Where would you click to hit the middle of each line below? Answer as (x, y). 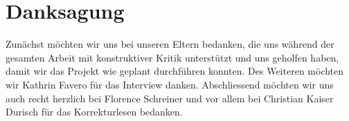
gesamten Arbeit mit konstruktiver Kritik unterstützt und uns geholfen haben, (172, 57)
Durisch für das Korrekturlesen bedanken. (94, 112)
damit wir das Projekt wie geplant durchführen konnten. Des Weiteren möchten (175, 71)
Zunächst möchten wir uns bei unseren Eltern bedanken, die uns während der (170, 44)
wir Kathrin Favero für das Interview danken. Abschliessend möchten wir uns (170, 84)
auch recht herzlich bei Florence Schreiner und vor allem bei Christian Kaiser (170, 98)
